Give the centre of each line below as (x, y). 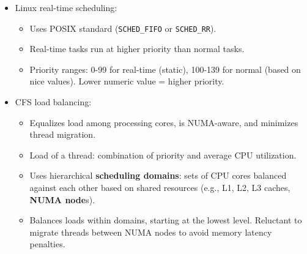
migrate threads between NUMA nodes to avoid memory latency (151, 232)
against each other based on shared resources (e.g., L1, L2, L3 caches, (160, 187)
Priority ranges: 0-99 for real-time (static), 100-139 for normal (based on (165, 69)
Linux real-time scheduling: (66, 7)
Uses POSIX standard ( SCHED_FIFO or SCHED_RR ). (123, 28)
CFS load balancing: (53, 102)
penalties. (47, 244)
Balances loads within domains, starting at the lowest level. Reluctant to (166, 220)
